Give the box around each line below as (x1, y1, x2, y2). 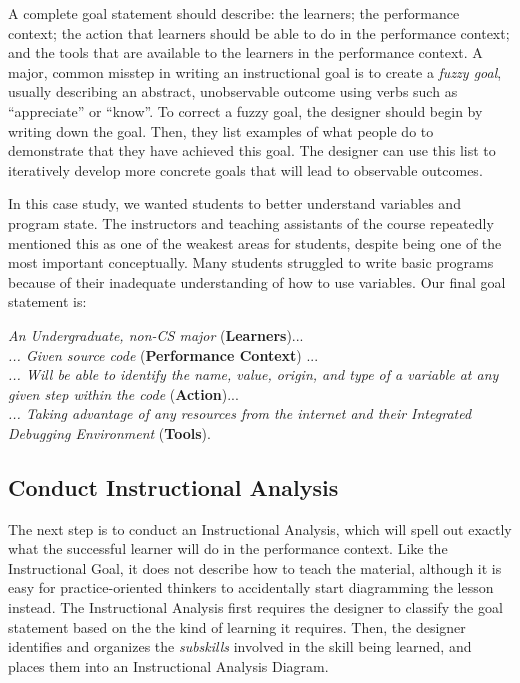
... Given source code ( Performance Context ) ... (8, 344, 319, 365)
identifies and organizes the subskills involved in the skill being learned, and (8, 636, 472, 657)
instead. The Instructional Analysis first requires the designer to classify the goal (8, 597, 503, 618)
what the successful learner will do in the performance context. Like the (8, 538, 448, 559)
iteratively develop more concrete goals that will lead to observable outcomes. (8, 159, 483, 180)
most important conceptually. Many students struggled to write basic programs (8, 252, 494, 273)
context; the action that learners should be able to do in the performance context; (8, 22, 510, 43)
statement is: (8, 291, 87, 312)
